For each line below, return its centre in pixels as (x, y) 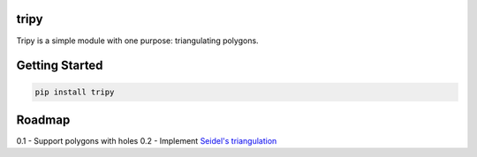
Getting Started (60, 66)
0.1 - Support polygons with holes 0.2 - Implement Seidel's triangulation (147, 141)
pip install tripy (75, 92)
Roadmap (43, 120)
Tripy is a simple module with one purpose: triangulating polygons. (138, 41)
